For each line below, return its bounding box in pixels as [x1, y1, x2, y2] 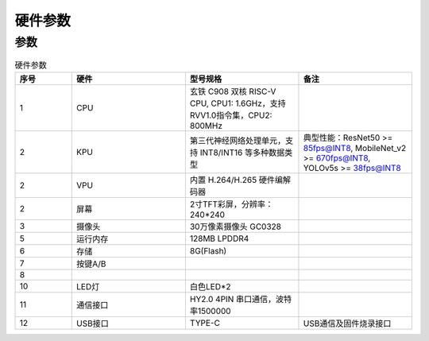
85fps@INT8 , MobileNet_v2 [303, 142, 407, 153]
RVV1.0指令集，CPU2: [189, 110, 272, 121]
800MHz [189, 120, 222, 131]
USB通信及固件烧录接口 [303, 318, 392, 329]
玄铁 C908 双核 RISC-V [189, 86, 276, 97]
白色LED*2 [189, 281, 231, 292]
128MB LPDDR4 [189, 233, 249, 244]
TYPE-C [189, 317, 220, 328]
